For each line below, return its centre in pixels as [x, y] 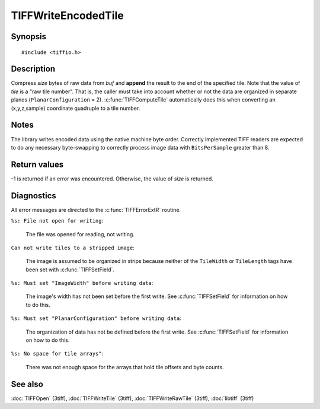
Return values [37, 164]
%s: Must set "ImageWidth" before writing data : [82, 283]
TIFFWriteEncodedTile [67, 15]
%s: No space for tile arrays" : [57, 354]
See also [27, 384]
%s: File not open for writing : [57, 221]
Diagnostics [33, 196]
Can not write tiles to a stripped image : [73, 248]
